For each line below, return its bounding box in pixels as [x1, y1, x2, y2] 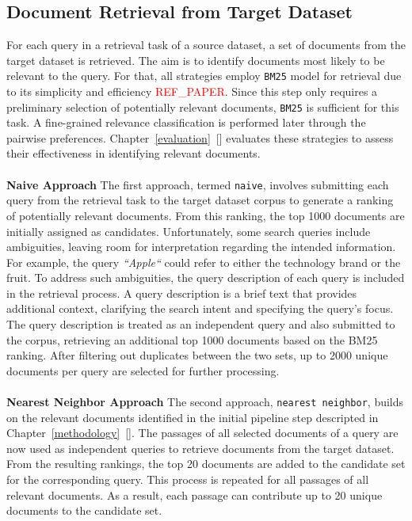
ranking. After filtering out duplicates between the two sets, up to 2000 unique [6, 347, 388, 363]
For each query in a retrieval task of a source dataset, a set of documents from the [6, 36, 406, 53]
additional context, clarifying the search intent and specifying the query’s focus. [6, 300, 394, 317]
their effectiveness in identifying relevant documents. [6, 145, 261, 162]
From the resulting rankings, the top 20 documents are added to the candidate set [6, 455, 406, 472]
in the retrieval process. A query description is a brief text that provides [6, 284, 357, 301]
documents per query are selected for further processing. [6, 362, 280, 378]
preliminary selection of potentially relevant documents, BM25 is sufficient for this [6, 98, 399, 115]
